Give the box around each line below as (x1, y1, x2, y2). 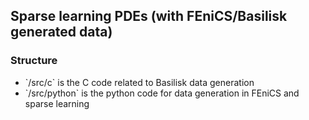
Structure (10, 54, 58, 68)
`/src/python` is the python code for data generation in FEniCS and (24, 87, 300, 99)
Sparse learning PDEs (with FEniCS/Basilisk (10, 8, 288, 25)
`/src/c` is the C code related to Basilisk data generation (24, 76, 255, 88)
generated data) (10, 24, 113, 41)
